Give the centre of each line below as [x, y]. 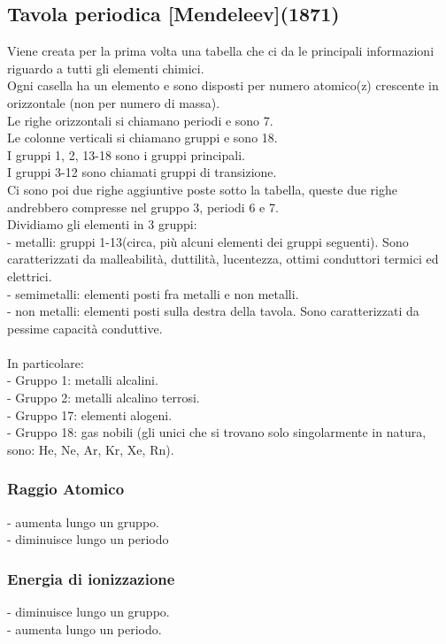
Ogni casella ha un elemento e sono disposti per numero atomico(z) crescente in [223, 85]
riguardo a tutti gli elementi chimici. [106, 68]
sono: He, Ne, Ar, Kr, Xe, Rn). [91, 449]
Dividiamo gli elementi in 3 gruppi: [102, 224]
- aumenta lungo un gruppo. [83, 521]
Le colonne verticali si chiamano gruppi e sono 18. [142, 138]
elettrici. [30, 276]
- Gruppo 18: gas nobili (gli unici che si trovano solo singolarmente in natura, [217, 432]
